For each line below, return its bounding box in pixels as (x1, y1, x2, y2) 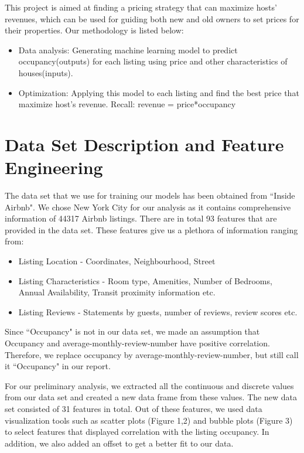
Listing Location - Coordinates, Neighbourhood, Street (18, 255, 216, 267)
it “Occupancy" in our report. (5, 360, 111, 372)
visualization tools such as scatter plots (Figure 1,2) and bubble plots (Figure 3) (5, 414, 293, 426)
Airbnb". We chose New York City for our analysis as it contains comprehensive (5, 200, 291, 213)
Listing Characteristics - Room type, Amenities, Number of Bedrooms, (18, 274, 272, 287)
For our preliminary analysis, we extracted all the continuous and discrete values (5, 379, 294, 391)
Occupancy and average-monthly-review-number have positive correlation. (5, 337, 270, 349)
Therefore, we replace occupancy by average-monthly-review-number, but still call (5, 348, 299, 360)
